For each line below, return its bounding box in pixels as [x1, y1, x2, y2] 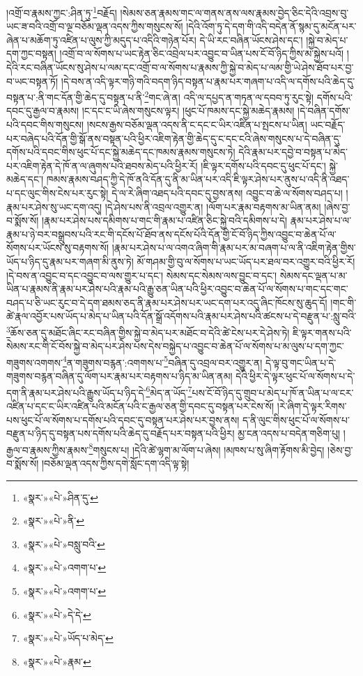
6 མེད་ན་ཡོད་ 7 [146, 383, 192, 399]
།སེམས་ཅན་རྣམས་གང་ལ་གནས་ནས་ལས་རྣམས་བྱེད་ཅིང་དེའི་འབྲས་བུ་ [120, 5, 349, 20]
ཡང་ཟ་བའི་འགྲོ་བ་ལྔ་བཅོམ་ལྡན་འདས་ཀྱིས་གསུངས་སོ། [6, 19, 183, 34]
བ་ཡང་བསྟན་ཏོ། [6, 73, 59, 88]
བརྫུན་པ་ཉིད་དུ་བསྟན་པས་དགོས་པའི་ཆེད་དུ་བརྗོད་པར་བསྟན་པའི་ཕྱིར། [6, 426, 235, 441]
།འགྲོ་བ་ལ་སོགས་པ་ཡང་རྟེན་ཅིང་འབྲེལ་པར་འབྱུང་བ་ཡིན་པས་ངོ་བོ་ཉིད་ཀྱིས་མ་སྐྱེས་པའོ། [59, 46, 344, 61]
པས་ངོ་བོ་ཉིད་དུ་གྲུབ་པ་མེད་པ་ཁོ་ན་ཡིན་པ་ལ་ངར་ [192, 385, 354, 399]
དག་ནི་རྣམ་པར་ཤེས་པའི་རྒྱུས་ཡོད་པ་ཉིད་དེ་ [6, 385, 146, 399]
